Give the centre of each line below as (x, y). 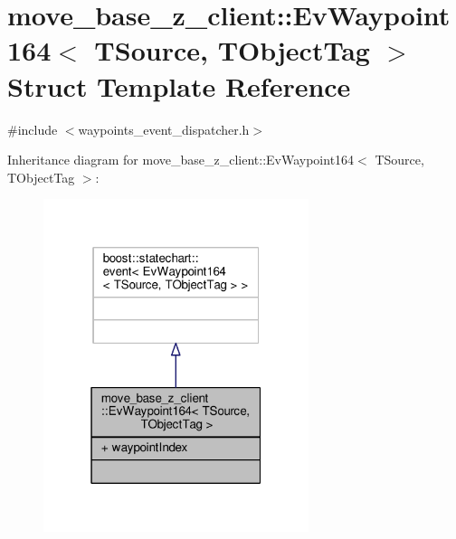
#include (33, 129)
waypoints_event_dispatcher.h (164, 129)
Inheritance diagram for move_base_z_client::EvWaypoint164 (181, 160)
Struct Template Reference (179, 85)
